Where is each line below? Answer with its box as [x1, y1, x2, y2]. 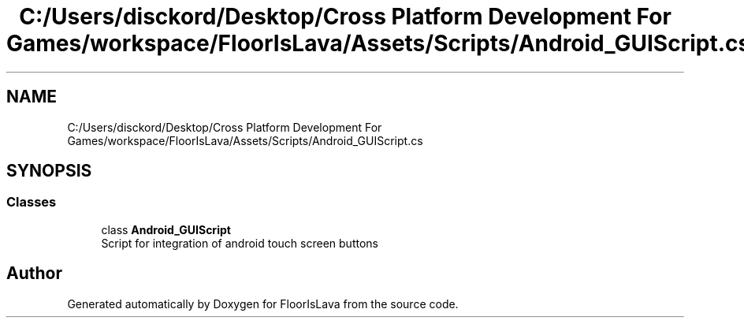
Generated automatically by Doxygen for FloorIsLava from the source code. [67, 296, 459, 311]
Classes [6, 194, 57, 210]
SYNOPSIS [6, 161, 92, 181]
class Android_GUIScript [101, 222, 231, 236]
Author [6, 263, 62, 284]
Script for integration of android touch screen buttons [101, 236, 378, 250]
